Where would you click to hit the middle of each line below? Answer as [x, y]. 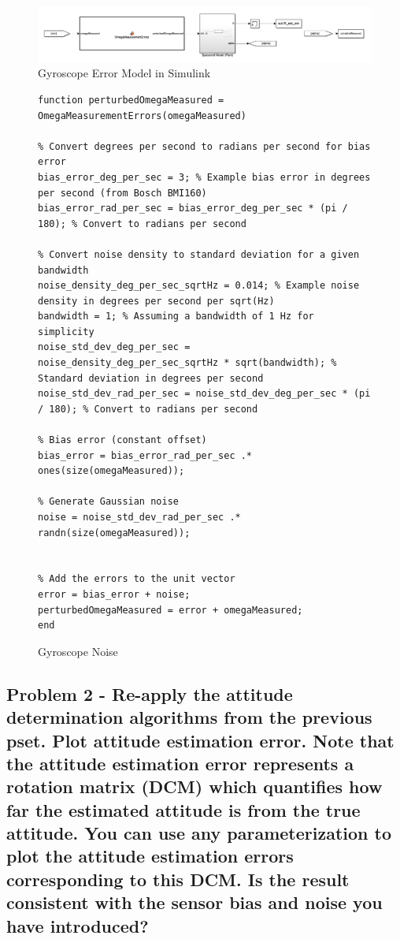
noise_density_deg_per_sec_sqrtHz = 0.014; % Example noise [199, 286]
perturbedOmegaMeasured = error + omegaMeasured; [170, 610]
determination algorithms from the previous [189, 717]
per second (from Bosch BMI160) [122, 193]
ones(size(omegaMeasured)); [111, 471]
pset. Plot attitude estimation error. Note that [200, 740]
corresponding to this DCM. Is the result [178, 879]
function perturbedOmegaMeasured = [131, 100]
